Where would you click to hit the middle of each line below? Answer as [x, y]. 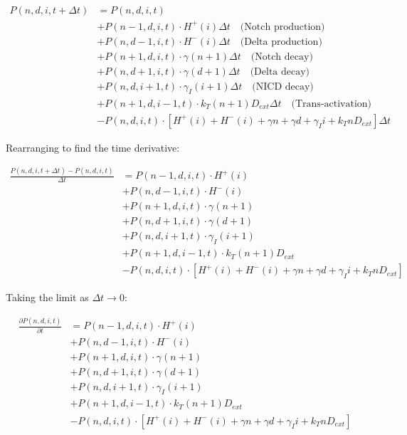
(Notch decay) [282, 57]
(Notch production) [282, 27]
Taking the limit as [47, 297]
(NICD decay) [283, 87]
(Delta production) [281, 42]
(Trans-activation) [332, 104]
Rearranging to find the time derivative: [93, 147]
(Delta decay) [280, 72]
